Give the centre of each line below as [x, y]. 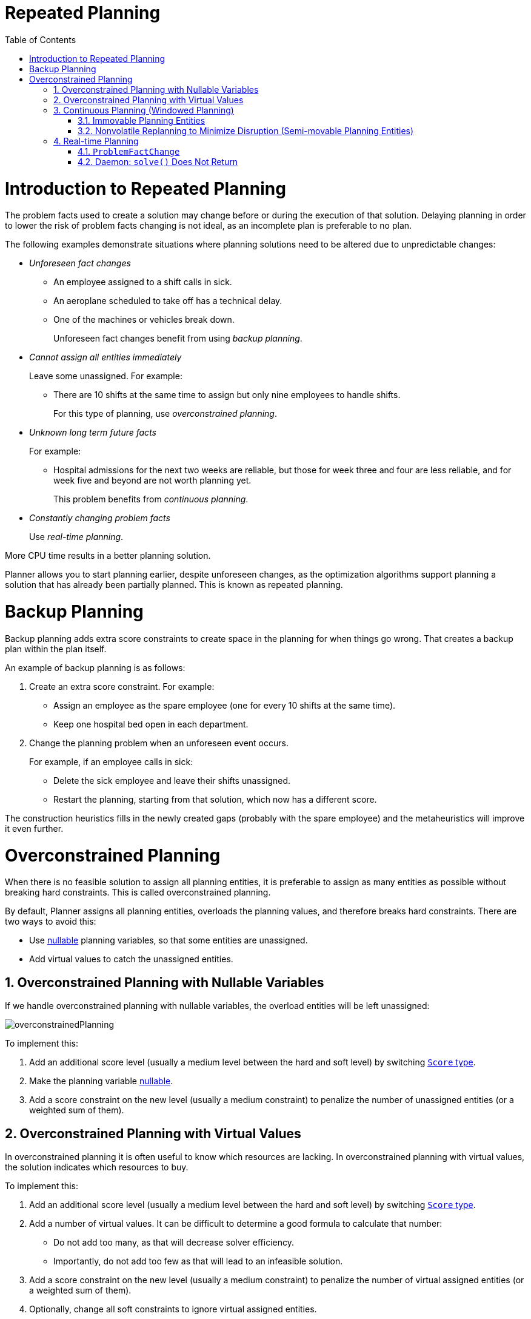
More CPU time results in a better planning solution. [108, 556]
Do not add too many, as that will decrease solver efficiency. [174, 1242]
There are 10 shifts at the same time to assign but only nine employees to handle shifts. [227, 395]
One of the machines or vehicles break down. [144, 320]
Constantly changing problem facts [100, 518]
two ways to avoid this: [51, 922]
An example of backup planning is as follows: [95, 667]
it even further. [34, 828]
